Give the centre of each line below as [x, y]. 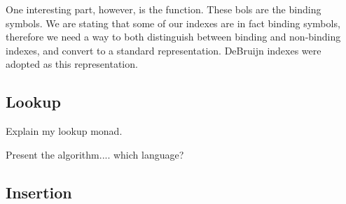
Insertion [39, 192]
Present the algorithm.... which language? [95, 154]
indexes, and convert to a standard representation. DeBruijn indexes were [164, 50]
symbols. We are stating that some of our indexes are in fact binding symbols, [173, 23]
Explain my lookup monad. [64, 131]
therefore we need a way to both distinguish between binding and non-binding [173, 37]
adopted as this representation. [72, 64]
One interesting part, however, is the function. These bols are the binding [164, 9]
